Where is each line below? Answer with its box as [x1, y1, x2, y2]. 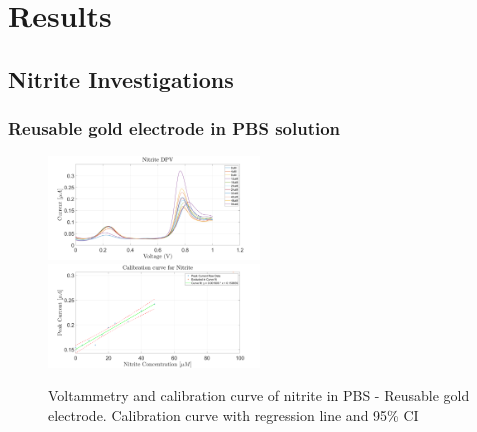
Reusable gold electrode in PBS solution [8, 116, 341, 141]
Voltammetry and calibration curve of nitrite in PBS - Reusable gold [48, 385, 470, 406]
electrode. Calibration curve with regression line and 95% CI [48, 404, 419, 425]
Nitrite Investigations [8, 63, 234, 94]
